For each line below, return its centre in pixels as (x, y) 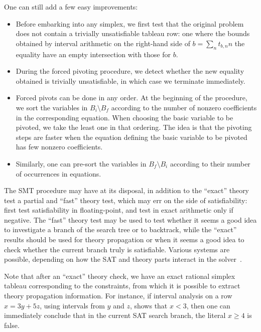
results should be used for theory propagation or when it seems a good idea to (124, 239)
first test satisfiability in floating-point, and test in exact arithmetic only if (119, 210)
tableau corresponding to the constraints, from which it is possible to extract (122, 286)
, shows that (149, 305)
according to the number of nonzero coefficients (184, 107)
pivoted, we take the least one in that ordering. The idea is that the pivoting (134, 127)
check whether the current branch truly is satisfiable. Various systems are (117, 249)
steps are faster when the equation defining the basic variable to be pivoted (132, 137)
